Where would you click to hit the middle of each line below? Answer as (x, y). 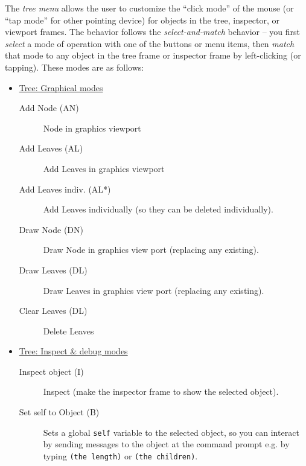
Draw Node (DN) (51, 229)
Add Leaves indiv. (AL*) (65, 189)
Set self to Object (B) (59, 412)
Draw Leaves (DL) (53, 270)
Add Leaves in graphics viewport (104, 168)
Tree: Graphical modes (61, 87)
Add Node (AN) (49, 108)
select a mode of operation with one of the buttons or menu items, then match (150, 43)
